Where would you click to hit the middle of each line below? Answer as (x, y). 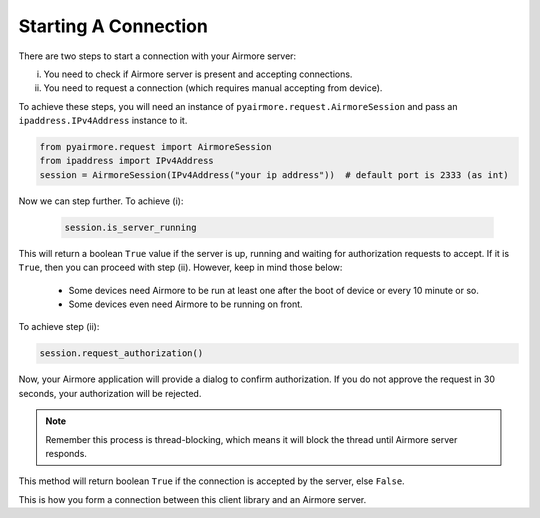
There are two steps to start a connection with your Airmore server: (157, 56)
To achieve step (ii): (59, 327)
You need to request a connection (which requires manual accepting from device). (213, 88)
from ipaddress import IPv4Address (126, 161)
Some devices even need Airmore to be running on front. (186, 304)
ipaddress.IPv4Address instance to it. (103, 121)
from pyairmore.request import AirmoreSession (155, 147)
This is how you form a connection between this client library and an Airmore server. (192, 499)
